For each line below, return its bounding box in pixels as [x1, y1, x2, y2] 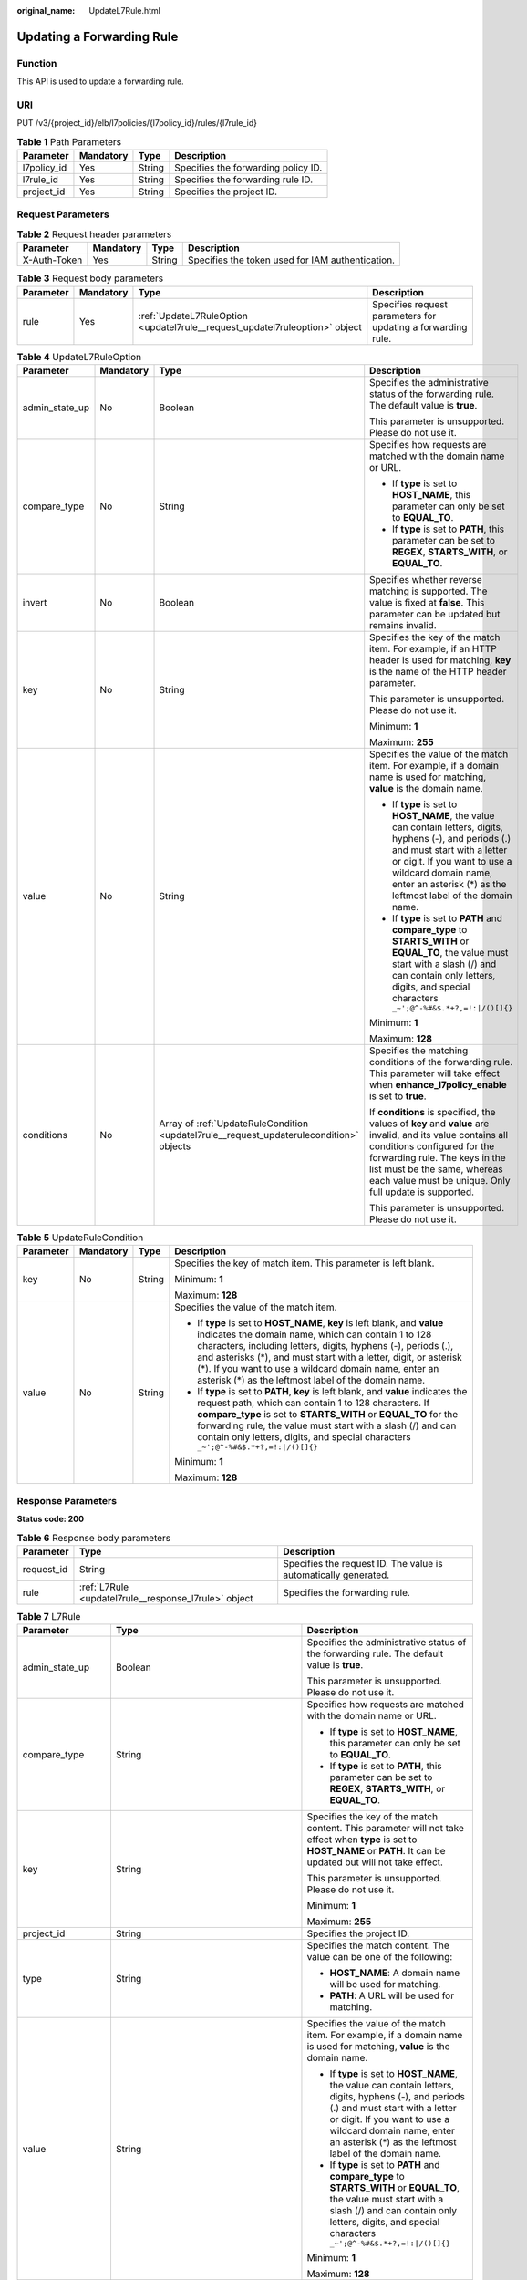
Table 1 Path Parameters [16, 135, 122, 148]
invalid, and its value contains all [369, 1128, 509, 1141]
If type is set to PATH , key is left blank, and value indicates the [197, 1385, 468, 1398]
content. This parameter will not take [306, 1822, 464, 1835]
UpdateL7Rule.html [88, 5, 161, 16]
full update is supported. [369, 1186, 474, 1198]
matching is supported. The [369, 585, 488, 597]
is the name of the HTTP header [369, 665, 507, 678]
